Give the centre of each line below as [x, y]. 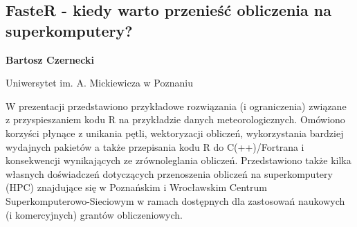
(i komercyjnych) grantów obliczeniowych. [94, 214]
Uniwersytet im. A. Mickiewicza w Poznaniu [99, 83]
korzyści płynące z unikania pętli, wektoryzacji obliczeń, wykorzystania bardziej [175, 133]
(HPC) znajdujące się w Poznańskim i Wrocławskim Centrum [136, 187]
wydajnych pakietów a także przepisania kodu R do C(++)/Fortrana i [155, 146]
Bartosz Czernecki [50, 59]
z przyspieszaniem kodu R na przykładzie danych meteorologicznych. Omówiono [175, 119]
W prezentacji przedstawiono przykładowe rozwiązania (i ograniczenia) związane [176, 106]
